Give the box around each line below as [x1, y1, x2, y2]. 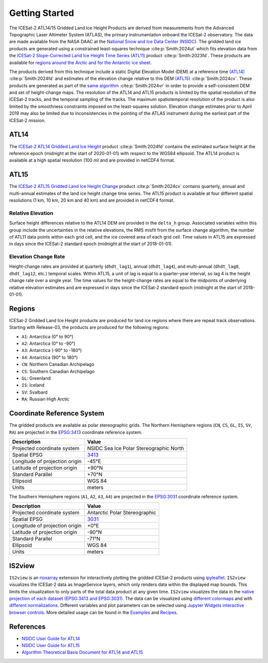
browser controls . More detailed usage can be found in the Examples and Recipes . [9, 609, 178, 615]
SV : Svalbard [21, 389, 48, 395]
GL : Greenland [21, 375, 51, 381]
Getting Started [9, 7, 74, 18]
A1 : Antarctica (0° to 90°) [21, 333, 74, 339]
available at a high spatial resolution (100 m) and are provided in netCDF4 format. [9, 157, 176, 164]
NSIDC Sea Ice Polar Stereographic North [87, 445, 184, 452]
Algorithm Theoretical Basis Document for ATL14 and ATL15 [21, 649, 143, 656]
